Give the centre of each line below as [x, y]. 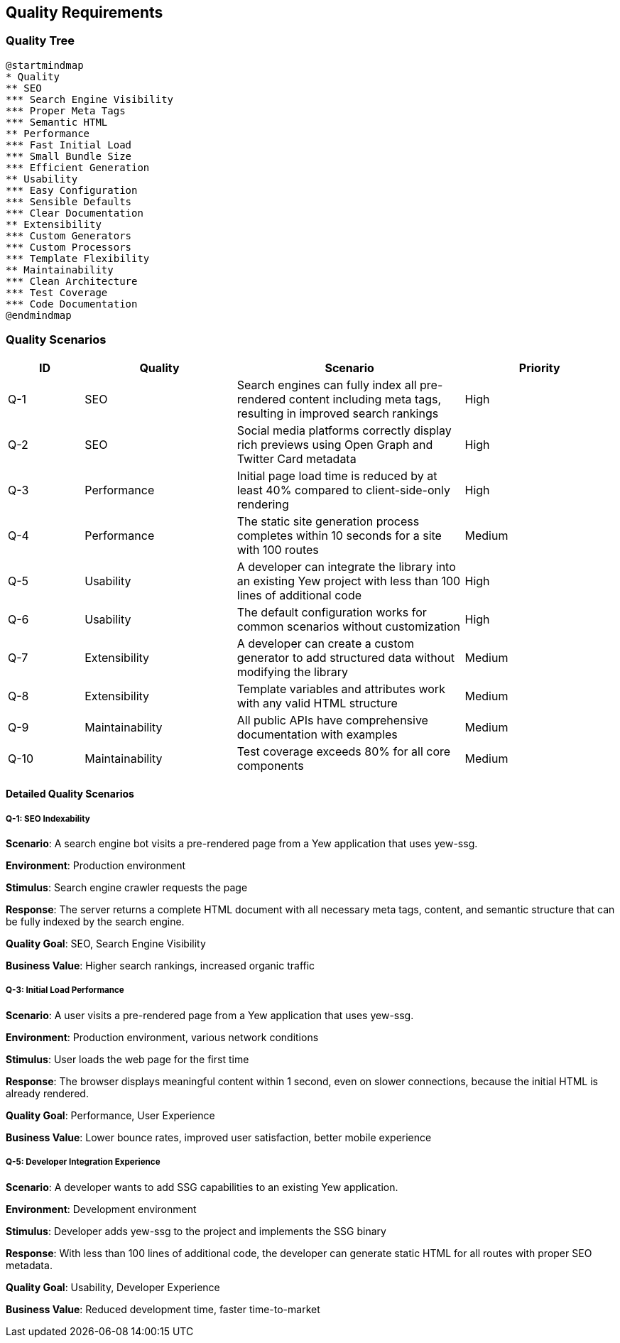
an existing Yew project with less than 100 [349, 581]
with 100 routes [278, 549]
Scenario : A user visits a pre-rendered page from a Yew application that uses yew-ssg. [210, 1015]
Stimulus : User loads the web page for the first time [127, 1059]
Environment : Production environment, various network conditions [162, 1037]
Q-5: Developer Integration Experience [83, 1162]
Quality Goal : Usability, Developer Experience [113, 1287]
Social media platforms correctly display [344, 430]
